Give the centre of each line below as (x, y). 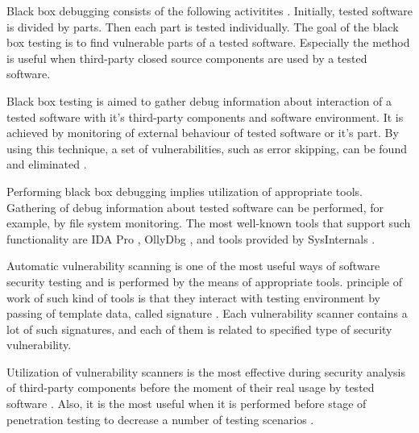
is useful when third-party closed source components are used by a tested (187, 58)
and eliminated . (47, 164)
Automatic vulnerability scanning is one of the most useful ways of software (193, 266)
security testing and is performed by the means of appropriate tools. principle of (205, 281)
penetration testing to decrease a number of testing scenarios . (160, 419)
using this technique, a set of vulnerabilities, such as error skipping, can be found (207, 148)
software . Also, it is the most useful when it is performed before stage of (187, 404)
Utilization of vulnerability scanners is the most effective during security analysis (206, 371)
